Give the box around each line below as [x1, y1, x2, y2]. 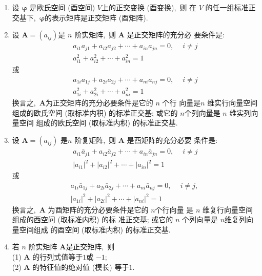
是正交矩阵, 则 [66, 241, 115, 252]
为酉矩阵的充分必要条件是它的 [48, 204, 149, 215]
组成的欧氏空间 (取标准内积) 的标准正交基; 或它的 [12, 107, 178, 118]
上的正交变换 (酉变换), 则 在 [101, 2, 197, 12]
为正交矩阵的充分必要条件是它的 [45, 97, 153, 108]
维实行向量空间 [207, 97, 258, 108]
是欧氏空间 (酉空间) [29, 2, 95, 12]
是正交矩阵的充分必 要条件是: [127, 29, 225, 40]
